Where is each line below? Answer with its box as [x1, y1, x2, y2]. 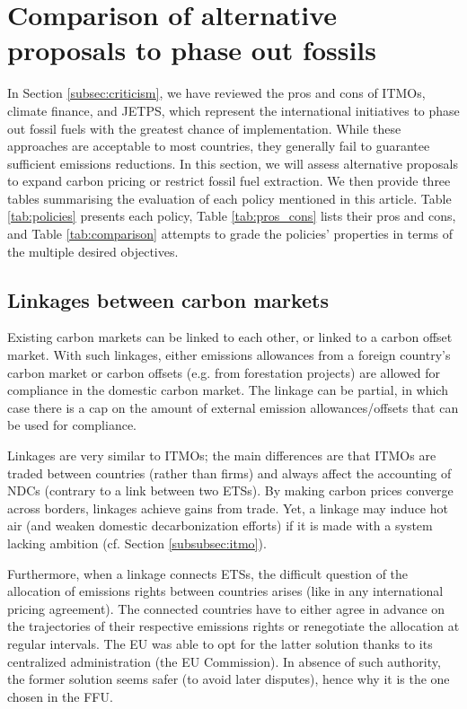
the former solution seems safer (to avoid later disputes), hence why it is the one [7, 670, 450, 688]
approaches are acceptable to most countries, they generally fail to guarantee [7, 136, 430, 155]
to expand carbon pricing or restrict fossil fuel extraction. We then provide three [7, 171, 451, 190]
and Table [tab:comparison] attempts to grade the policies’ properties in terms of [7, 224, 454, 243]
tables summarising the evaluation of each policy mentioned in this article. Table [7, 188, 452, 207]
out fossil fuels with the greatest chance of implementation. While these [7, 118, 401, 137]
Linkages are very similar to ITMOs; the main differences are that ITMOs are [7, 446, 436, 465]
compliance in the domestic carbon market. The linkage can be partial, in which [7, 381, 448, 399]
